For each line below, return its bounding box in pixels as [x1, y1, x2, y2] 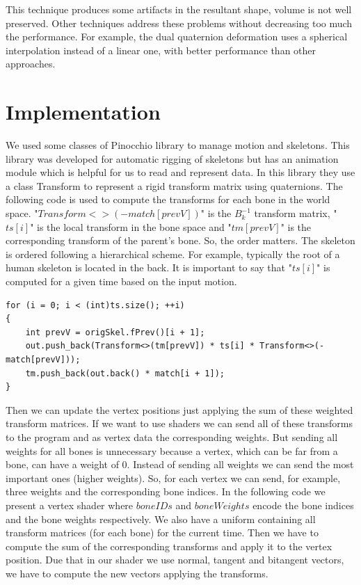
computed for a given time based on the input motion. [6, 274, 237, 289]
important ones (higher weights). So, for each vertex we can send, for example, [6, 470, 341, 485]
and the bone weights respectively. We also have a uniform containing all [6, 511, 316, 526]
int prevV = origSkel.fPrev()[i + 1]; [25, 327, 205, 337]
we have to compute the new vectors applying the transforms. [6, 566, 268, 580]
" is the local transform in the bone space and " [30, 219, 232, 234]
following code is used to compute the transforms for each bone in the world [6, 192, 330, 207]
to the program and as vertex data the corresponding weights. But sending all [6, 429, 338, 444]
